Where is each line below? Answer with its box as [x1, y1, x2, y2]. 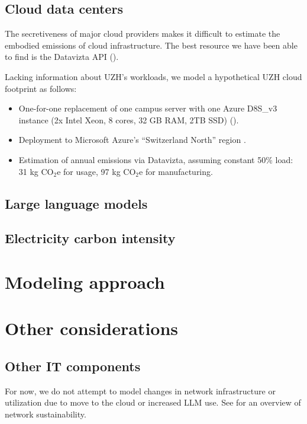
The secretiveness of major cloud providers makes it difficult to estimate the [5, 27, 280, 40]
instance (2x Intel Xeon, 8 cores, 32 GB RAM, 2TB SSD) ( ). [18, 113, 239, 126]
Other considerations [5, 316, 179, 340]
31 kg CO [18, 165, 54, 177]
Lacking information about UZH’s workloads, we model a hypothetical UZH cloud [5, 70, 302, 82]
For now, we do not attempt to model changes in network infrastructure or [5, 384, 276, 397]
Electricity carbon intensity [5, 229, 176, 247]
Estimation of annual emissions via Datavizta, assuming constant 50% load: [18, 153, 293, 165]
